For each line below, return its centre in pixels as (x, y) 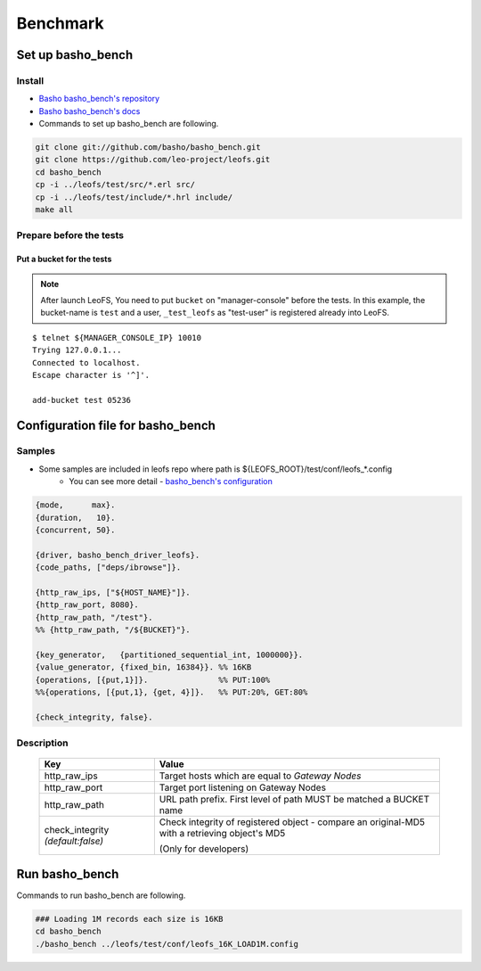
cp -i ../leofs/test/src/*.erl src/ (115, 185)
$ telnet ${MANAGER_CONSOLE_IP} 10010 (117, 337)
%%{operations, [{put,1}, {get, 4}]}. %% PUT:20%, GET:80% (171, 692)
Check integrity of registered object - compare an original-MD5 (292, 822)
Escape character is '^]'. (91, 375)
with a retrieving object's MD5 (222, 834)
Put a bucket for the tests (64, 259)
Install (30, 80)
